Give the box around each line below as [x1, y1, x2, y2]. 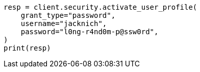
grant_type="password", [20, 11, 116, 19]
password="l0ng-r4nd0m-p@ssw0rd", [20, 28, 159, 36]
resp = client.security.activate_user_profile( [4, 3, 197, 11]
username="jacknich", [20, 19, 107, 28]
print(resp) [4, 44, 51, 52]
